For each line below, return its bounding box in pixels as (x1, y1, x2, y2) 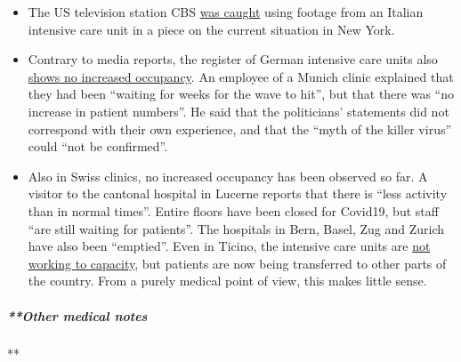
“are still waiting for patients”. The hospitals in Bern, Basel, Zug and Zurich (28, 219, 445, 237)
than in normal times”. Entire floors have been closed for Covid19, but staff (28, 201, 439, 220)
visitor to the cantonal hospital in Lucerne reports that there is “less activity (28, 184, 448, 203)
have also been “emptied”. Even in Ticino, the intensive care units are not (28, 237, 431, 255)
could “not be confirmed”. (28, 137, 168, 156)
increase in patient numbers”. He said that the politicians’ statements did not (28, 101, 449, 120)
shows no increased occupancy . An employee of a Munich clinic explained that (28, 67, 454, 85)
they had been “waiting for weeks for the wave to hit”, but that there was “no (28, 84, 454, 103)
